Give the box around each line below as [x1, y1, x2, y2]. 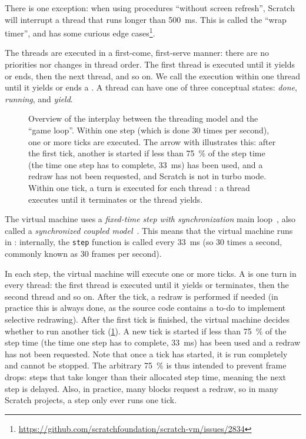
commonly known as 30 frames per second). [5, 247, 162, 259]
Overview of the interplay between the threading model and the [28, 112, 258, 125]
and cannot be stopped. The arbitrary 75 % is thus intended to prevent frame [5, 359, 287, 371]
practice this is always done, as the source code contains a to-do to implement [5, 301, 286, 314]
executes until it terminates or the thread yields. [28, 193, 203, 205]
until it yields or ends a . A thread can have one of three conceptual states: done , [5, 81, 297, 93]
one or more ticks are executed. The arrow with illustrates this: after [28, 135, 276, 148]
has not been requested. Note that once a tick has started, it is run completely [5, 347, 288, 360]
